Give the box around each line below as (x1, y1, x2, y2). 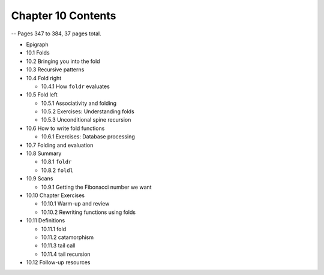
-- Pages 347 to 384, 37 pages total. (11, 30, 101, 37)
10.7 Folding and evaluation (26, 141, 94, 149)
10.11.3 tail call (41, 242, 76, 249)
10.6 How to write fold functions (26, 125, 105, 132)
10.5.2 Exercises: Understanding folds (41, 108, 134, 115)
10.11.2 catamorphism (41, 234, 94, 241)
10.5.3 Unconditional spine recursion (41, 116, 131, 123)
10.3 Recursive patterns (26, 66, 85, 73)
